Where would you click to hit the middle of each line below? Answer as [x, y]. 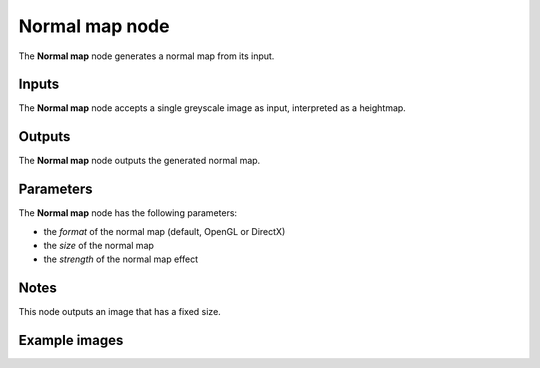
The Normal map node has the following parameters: [128, 213]
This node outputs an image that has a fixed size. [120, 312]
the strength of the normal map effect [121, 259]
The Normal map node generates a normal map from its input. [146, 56]
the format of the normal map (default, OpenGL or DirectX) [164, 231]
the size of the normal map [99, 246]
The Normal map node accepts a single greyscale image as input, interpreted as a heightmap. [212, 108]
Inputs [39, 84]
